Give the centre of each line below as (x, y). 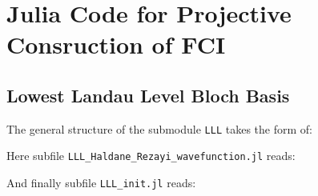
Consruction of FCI (116, 44)
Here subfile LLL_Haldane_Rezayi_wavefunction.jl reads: (151, 156)
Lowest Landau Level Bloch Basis (148, 95)
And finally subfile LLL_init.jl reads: (101, 183)
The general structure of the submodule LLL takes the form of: (159, 128)
